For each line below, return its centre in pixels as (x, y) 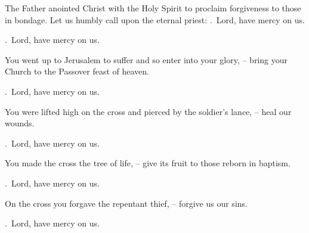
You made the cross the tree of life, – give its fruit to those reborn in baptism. (148, 163)
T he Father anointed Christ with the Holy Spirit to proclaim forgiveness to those (153, 8)
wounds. (20, 123)
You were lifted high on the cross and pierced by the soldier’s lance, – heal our (148, 111)
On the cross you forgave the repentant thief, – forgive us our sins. (126, 203)
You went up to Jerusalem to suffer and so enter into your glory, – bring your (146, 59)
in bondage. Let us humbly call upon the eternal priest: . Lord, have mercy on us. (155, 19)
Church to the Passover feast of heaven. (77, 71)
